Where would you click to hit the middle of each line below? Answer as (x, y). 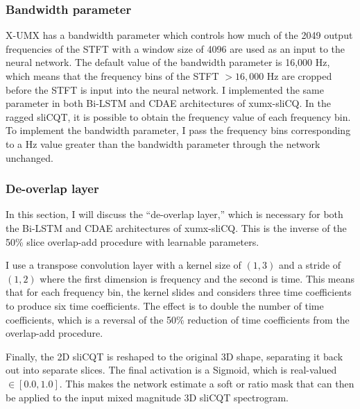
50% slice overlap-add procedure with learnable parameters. (132, 241)
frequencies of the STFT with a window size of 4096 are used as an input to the (175, 48)
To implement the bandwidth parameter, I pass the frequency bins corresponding (178, 130)
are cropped (307, 76)
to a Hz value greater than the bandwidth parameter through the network (163, 143)
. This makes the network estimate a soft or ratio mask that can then (207, 383)
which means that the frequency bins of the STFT (112, 76)
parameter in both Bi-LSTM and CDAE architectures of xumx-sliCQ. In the (168, 103)
